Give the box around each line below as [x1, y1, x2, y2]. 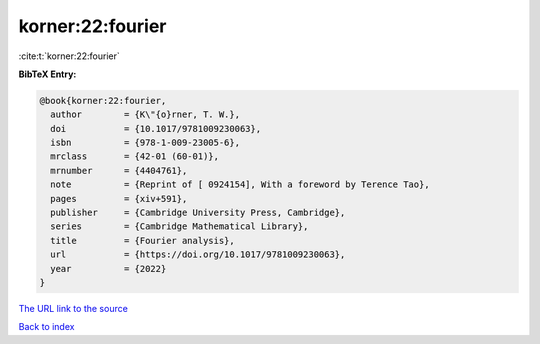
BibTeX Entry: [18, 68, 77, 80]
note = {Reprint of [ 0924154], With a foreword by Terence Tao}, [50, 179, 430, 190]
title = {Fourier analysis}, [50, 235, 235, 246]
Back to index [18, 321, 75, 333]
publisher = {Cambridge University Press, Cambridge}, [50, 207, 346, 219]
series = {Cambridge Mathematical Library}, [50, 221, 309, 232]
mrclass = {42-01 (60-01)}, [50, 151, 220, 162]
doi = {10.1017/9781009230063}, [50, 123, 262, 134]
